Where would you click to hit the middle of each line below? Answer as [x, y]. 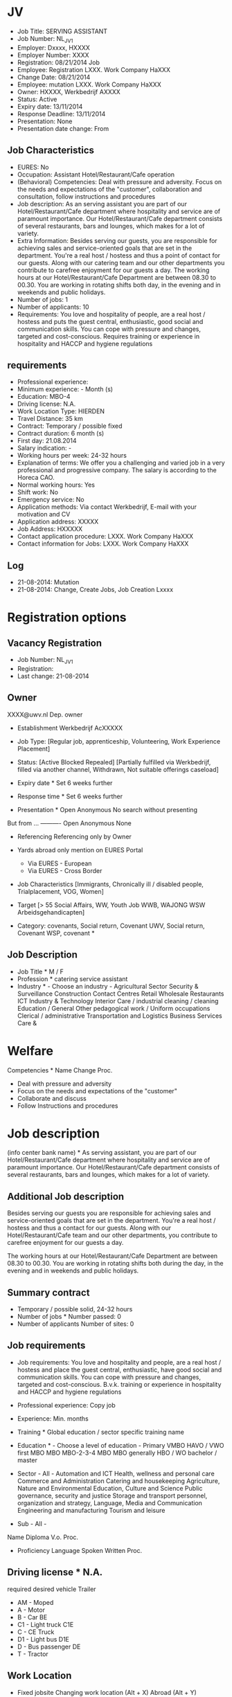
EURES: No [33, 167]
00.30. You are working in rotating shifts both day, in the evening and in [119, 285]
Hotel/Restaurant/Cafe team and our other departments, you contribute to [113, 1235]
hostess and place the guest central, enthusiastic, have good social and [119, 1370]
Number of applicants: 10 [53, 307]
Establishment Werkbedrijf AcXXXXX [70, 728]
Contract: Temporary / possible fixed [70, 426]
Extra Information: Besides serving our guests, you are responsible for [117, 240]
